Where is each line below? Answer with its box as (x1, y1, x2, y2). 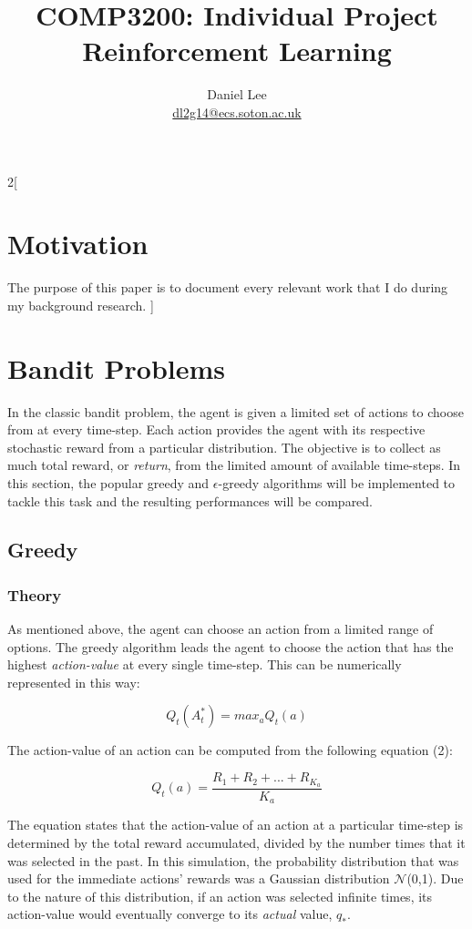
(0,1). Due (406, 869, 464, 888)
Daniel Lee (207, 85, 267, 104)
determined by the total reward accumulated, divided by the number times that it (7, 833, 466, 852)
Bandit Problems (7, 349, 226, 386)
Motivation (7, 225, 149, 262)
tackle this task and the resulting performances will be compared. (7, 491, 374, 510)
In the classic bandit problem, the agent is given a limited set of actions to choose (7, 402, 464, 421)
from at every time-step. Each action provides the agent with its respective (7, 420, 426, 439)
